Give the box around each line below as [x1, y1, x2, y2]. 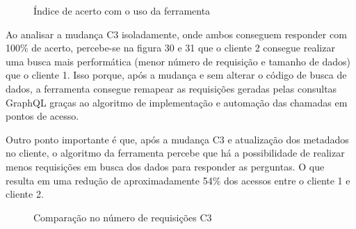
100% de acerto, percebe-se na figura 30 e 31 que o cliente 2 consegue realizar [6, 40, 335, 55]
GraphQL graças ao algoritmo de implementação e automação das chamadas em [6, 95, 348, 109]
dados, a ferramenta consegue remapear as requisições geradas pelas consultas [6, 81, 337, 95]
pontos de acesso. [6, 109, 79, 123]
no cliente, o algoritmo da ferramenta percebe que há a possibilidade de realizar [6, 145, 345, 160]
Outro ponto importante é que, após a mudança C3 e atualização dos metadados [6, 132, 349, 146]
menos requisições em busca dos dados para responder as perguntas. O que [6, 159, 325, 173]
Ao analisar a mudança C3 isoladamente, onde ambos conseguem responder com [6, 26, 347, 41]
